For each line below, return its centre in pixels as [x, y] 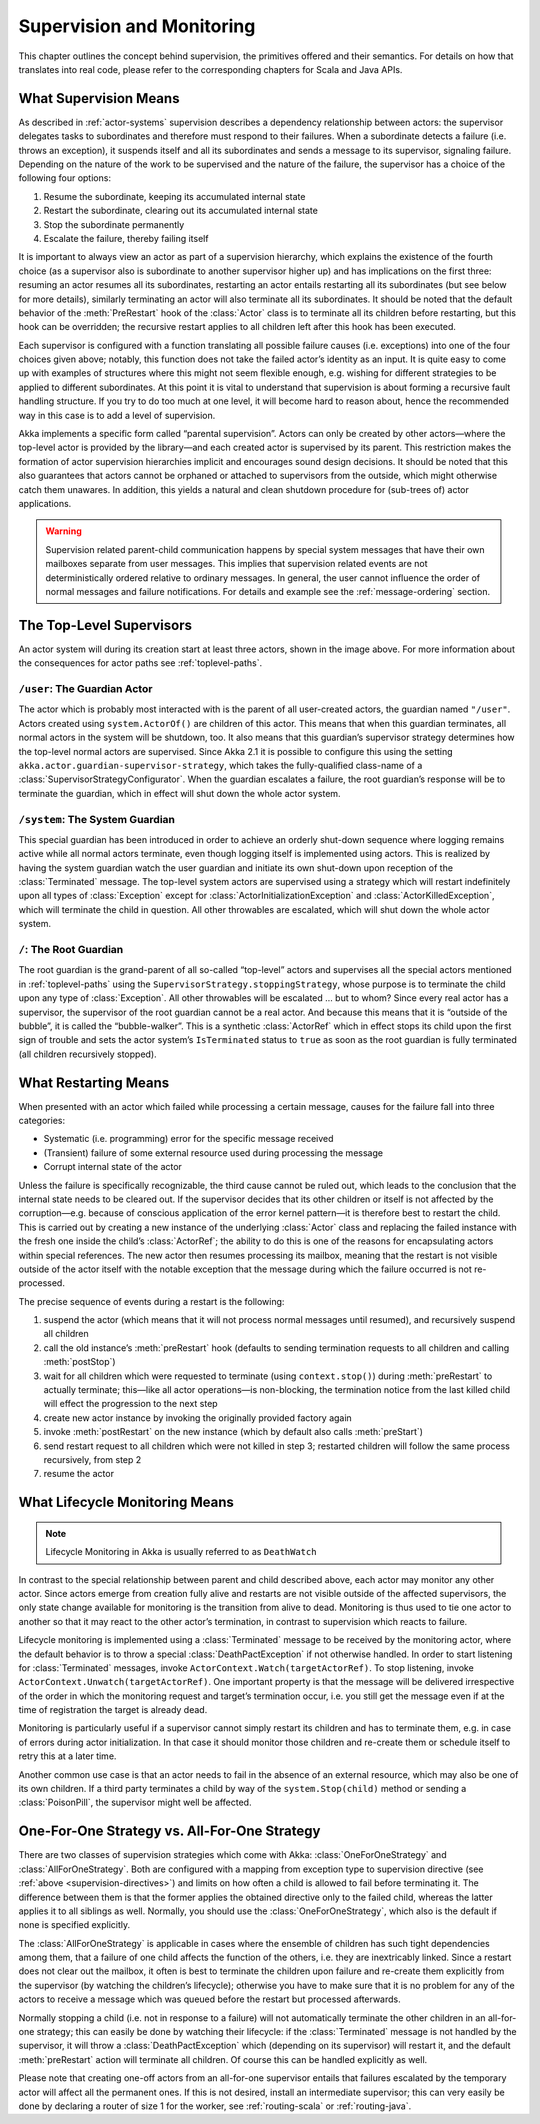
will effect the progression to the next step [131, 1404]
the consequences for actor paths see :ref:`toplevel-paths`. [140, 663]
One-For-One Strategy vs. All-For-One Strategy [169, 1831]
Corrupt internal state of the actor [112, 1167]
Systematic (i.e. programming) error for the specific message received [188, 1139]
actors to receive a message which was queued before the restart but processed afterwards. [210, 1999]
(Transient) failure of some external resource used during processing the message [213, 1152]
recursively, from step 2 [92, 1459]
